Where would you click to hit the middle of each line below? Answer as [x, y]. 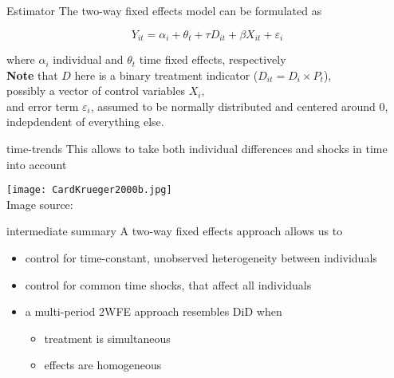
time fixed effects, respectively [213, 59]
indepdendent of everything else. [85, 122]
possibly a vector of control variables [96, 91]
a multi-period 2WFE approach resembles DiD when [154, 311]
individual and [88, 59]
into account [37, 164]
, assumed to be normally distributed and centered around [233, 106]
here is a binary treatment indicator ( [166, 75]
